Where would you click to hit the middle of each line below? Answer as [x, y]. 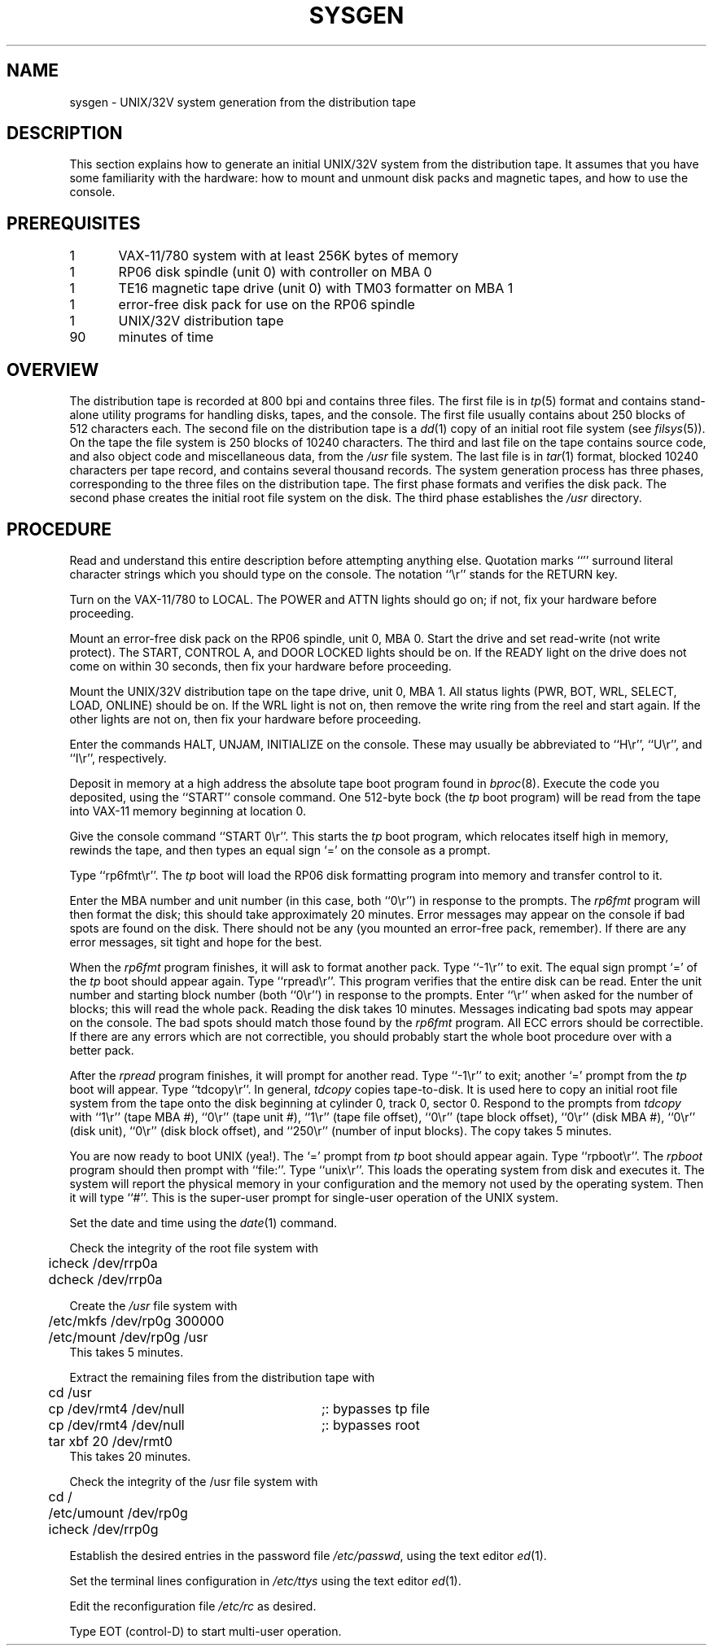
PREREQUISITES [74, 223]
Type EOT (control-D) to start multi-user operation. [206, 1631]
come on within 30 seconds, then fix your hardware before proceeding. [260, 666]
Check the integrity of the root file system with [194, 1248]
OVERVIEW [53, 369]
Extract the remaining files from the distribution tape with [222, 1377]
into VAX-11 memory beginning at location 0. [188, 811]
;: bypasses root [370, 1425]
